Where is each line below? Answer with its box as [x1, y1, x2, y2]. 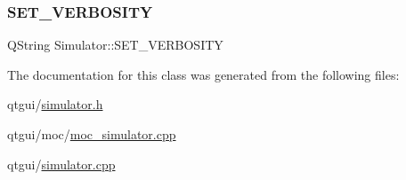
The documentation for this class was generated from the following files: [7, 65, 400, 83]
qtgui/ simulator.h [7, 95, 103, 113]
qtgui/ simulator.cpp [7, 154, 116, 173]
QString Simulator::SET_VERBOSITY [7, 35, 223, 54]
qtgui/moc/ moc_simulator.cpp [7, 125, 176, 143]
